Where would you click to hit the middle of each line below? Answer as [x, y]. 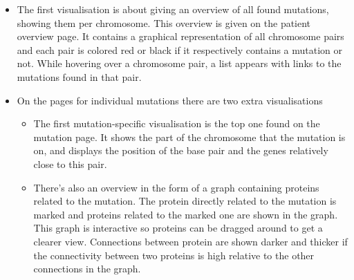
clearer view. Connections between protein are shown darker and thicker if [190, 241]
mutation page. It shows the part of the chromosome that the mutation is [189, 137]
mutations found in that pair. [79, 76]
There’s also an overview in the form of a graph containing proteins [176, 187]
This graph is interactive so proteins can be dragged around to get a [178, 228]
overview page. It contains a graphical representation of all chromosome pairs [180, 36]
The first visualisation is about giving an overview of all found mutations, [173, 9]
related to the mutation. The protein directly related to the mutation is [185, 201]
